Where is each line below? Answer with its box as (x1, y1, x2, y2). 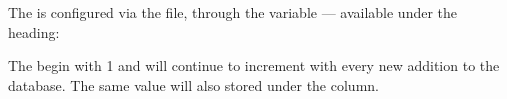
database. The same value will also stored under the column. (8, 74, 379, 95)
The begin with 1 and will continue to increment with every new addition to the (8, 55, 500, 76)
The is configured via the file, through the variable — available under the (8, 2, 458, 22)
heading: (8, 21, 60, 42)
